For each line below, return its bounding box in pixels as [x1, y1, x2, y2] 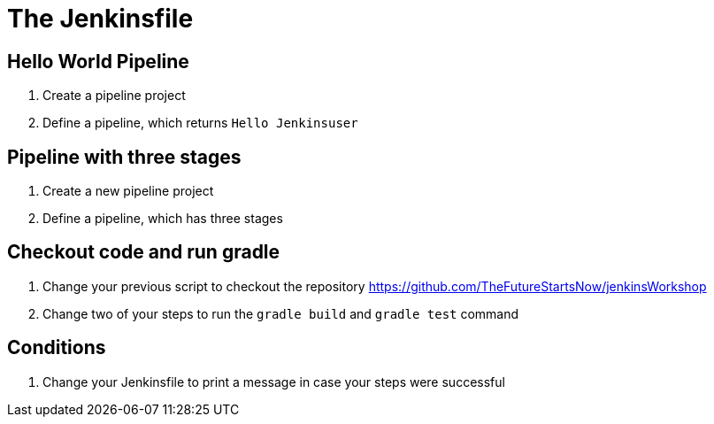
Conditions [7, 336, 106, 359]
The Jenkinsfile [7, 4, 194, 34]
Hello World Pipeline [7, 50, 189, 73]
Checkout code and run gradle [7, 241, 280, 264]
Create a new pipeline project [42, 183, 214, 199]
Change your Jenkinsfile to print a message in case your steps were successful [42, 374, 505, 389]
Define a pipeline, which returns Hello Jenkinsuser [42, 115, 358, 131]
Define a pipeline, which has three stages [42, 211, 283, 227]
